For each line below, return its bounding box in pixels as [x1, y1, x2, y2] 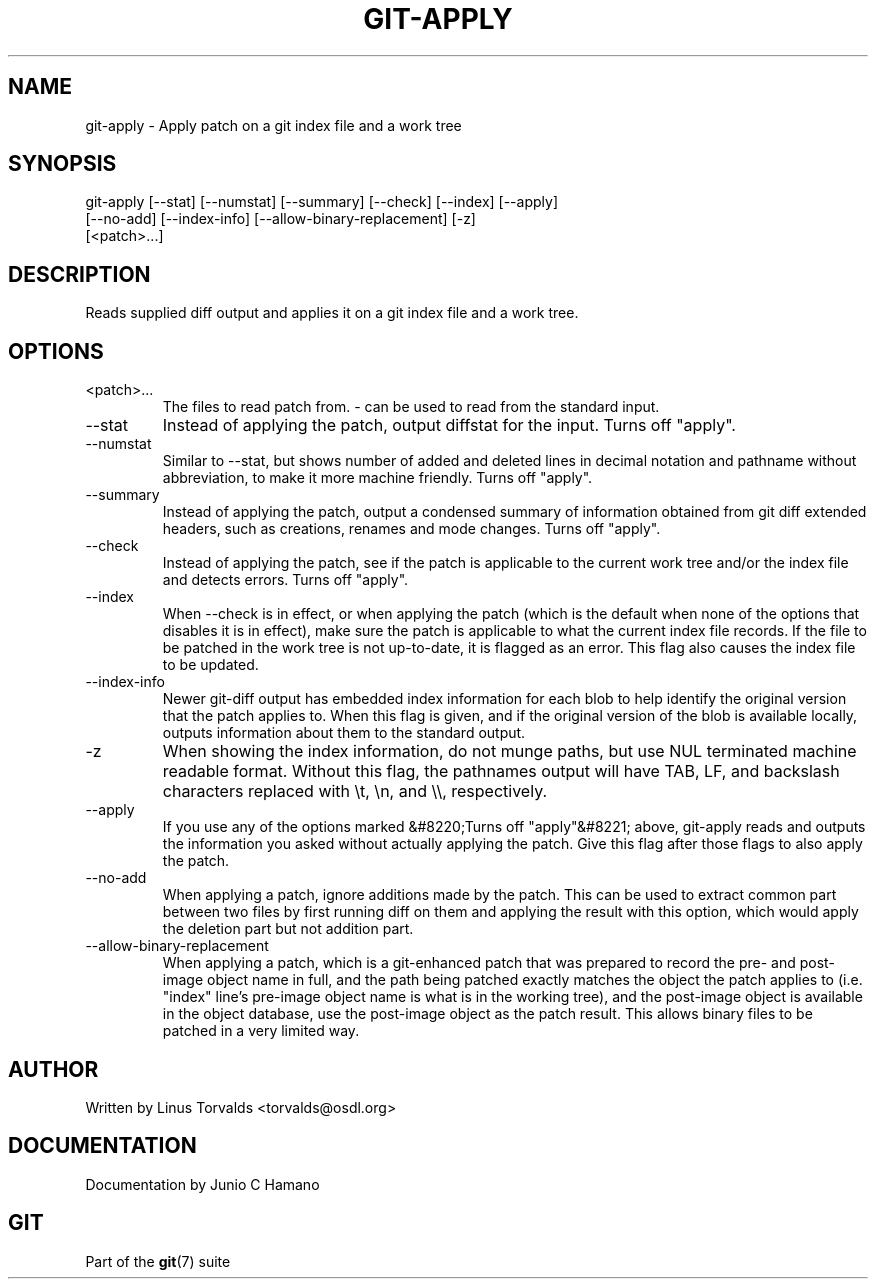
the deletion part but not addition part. [162, 920, 414, 938]
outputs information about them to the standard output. [162, 724, 526, 742]
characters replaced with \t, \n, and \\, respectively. [162, 781, 548, 802]
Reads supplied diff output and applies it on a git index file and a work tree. [85, 304, 579, 322]
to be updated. [162, 656, 259, 674]
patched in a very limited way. [162, 1022, 360, 1040]
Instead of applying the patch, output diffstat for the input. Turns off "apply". [162, 415, 736, 436]
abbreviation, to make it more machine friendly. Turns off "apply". [162, 469, 593, 487]
